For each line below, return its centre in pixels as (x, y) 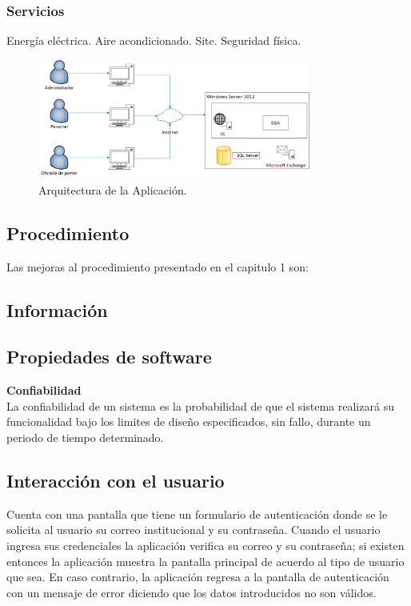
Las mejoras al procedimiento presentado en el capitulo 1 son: (158, 266)
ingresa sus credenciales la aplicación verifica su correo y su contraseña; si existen (205, 545)
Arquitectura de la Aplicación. (113, 189)
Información (57, 309)
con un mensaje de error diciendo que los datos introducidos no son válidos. (192, 592)
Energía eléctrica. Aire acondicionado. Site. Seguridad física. (154, 40)
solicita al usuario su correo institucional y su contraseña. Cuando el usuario (194, 530)
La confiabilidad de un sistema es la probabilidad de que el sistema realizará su (200, 405)
